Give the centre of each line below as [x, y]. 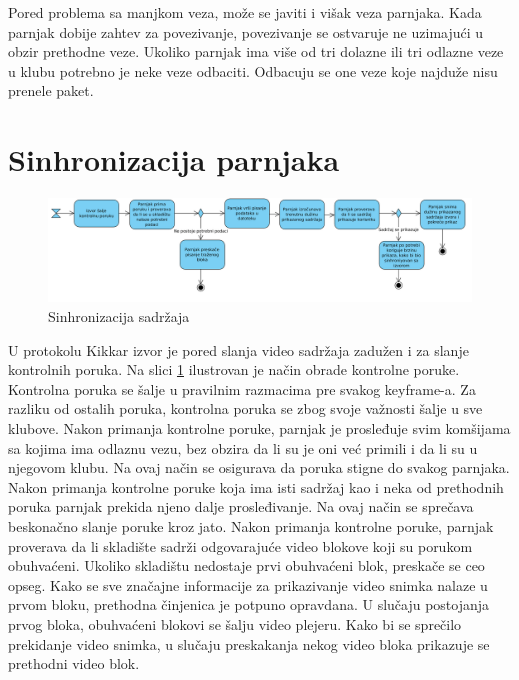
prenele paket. [51, 90]
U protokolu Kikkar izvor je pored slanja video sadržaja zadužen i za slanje [238, 349]
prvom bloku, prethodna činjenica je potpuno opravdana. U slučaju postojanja [249, 604]
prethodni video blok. [74, 663]
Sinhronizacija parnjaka [174, 159]
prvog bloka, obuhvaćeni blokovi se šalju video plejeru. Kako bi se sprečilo [235, 623]
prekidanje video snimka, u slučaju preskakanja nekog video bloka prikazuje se [249, 643]
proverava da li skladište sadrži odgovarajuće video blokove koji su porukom [240, 545]
